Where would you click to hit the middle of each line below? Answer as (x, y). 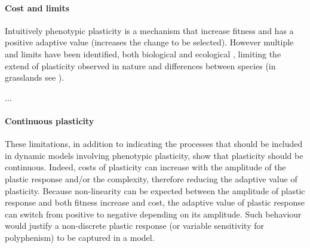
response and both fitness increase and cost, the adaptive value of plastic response (155, 202)
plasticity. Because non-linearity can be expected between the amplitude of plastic (155, 190)
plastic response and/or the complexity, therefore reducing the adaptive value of (151, 178)
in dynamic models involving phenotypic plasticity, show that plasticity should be (154, 155)
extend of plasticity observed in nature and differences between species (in (140, 65)
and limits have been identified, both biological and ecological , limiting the (143, 53)
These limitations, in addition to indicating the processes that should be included (154, 144)
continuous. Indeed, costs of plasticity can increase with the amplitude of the (145, 167)
